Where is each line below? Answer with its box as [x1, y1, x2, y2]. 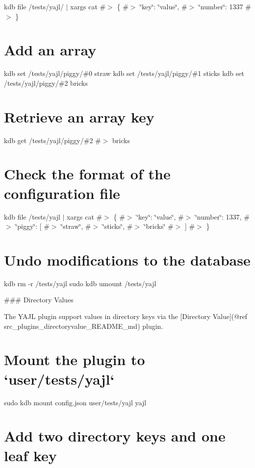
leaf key [4, 445, 57, 465]
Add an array [4, 40, 97, 60]
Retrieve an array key [4, 106, 154, 126]
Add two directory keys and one [4, 426, 226, 446]
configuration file [4, 183, 120, 203]
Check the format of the [4, 164, 171, 184]
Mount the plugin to [4, 349, 145, 369]
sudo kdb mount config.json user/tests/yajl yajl [4, 397, 147, 407]
